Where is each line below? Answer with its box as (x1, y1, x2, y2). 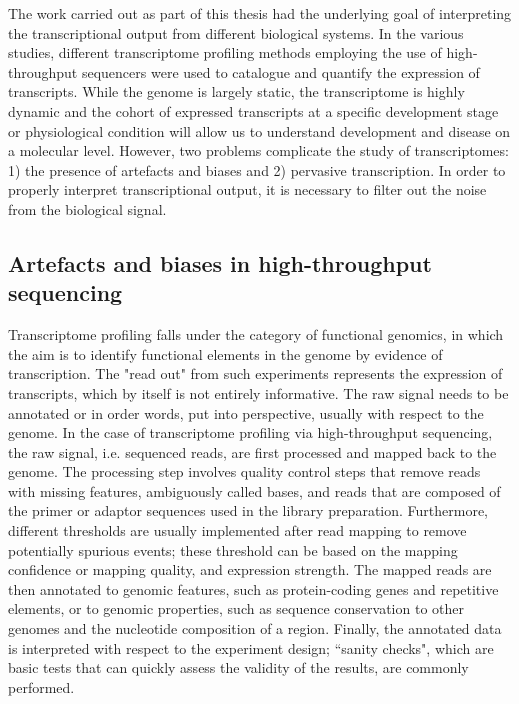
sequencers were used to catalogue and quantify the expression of (81, 61, 480, 82)
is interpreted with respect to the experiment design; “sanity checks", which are (8, 637, 494, 658)
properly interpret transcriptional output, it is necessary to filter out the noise (8, 179, 487, 200)
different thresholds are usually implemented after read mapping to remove (8, 520, 467, 541)
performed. (8, 676, 75, 697)
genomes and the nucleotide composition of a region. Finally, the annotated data (8, 618, 502, 639)
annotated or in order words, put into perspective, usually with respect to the (8, 402, 484, 423)
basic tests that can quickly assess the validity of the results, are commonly (8, 657, 469, 678)
